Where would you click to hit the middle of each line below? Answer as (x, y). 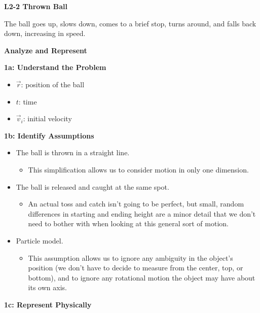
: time (28, 101)
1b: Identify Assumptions (49, 135)
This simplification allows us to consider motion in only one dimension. (138, 169)
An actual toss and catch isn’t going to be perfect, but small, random (136, 204)
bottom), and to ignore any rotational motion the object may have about (142, 277)
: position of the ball (53, 84)
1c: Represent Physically (48, 304)
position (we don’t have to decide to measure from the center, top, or (136, 268)
